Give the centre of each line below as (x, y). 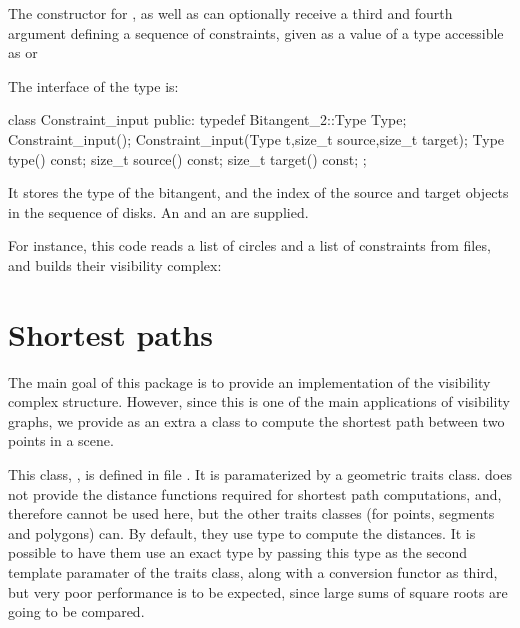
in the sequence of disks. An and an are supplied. (158, 211)
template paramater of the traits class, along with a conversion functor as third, (253, 572)
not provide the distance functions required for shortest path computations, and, (255, 493)
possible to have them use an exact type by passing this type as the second (238, 552)
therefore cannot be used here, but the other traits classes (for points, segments (251, 513)
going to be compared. (76, 611)
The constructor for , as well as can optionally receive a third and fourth (230, 13)
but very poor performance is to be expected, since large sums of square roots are (258, 591)
